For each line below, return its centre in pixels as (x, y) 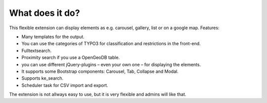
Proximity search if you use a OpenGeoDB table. (71, 57)
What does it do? (44, 13)
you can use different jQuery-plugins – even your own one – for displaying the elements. (111, 64)
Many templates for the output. (53, 37)
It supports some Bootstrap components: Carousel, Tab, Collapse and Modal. (100, 71)
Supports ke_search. (43, 78)
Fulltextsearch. (37, 51)
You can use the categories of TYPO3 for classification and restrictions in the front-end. (111, 44)
